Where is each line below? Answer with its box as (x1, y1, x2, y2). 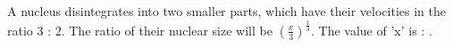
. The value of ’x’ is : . (310, 20, 432, 39)
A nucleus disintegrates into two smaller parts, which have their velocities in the (7, 2, 446, 20)
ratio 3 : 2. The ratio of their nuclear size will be (7, 20, 273, 39)
